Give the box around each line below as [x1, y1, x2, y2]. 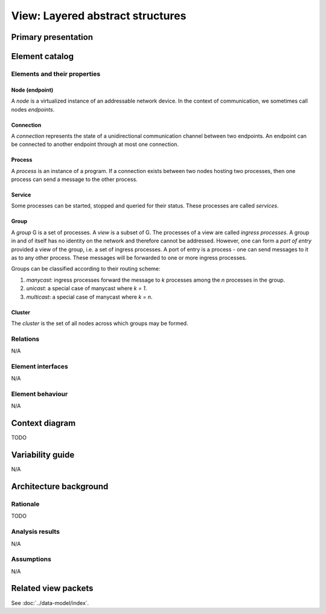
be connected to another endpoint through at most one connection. [11, 141, 179, 148]
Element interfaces [11, 362, 69, 370]
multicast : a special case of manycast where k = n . [26, 293, 153, 300]
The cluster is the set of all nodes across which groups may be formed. [11, 320, 188, 327]
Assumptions [11, 555, 51, 563]
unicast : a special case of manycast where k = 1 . [26, 285, 147, 292]
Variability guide [11, 450, 75, 460]
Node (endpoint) [11, 86, 54, 93]
